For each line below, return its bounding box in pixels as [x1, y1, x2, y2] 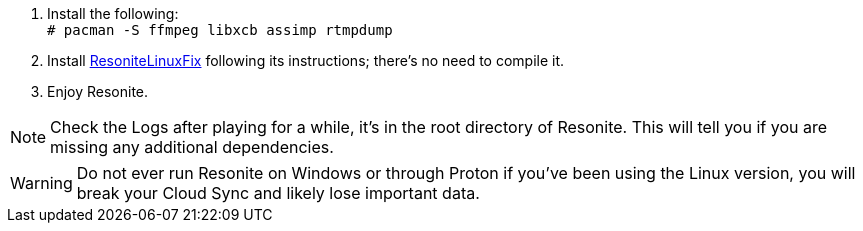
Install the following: [47, 5, 179, 22]
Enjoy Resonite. [47, 83, 149, 100]
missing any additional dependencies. [50, 137, 334, 157]
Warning [10, 173, 73, 193]
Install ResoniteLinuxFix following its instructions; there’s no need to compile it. [47, 52, 565, 69]
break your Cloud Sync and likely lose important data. [76, 183, 480, 203]
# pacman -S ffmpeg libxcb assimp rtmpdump [47, 22, 393, 38]
